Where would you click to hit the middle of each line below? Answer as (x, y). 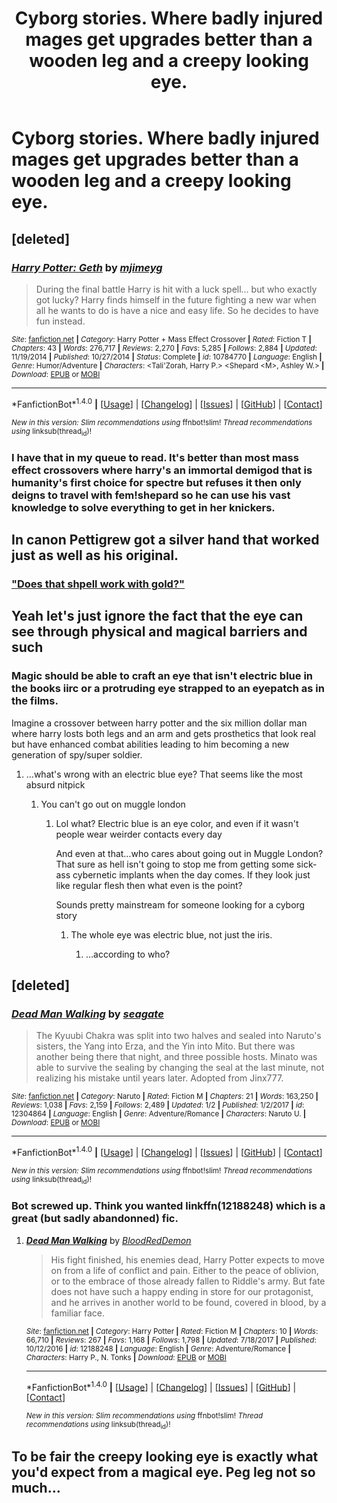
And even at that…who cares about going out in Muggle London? (189, 853)
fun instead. (60, 321)
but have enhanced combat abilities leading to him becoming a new (150, 744)
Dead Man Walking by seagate (87, 1014)
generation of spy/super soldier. (77, 754)
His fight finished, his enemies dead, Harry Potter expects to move (187, 1259)
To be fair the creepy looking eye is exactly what (165, 1457)
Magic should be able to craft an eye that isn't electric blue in (162, 676)
